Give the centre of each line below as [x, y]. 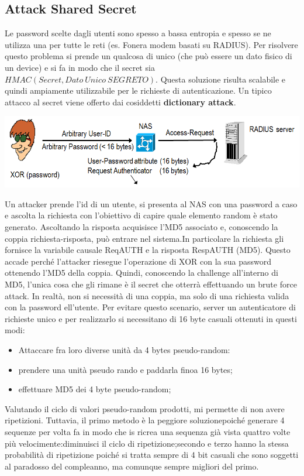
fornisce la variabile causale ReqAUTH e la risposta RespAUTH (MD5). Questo [148, 250]
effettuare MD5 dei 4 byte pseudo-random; [95, 389]
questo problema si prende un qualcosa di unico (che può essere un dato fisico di [148, 56]
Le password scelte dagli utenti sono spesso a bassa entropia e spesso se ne [138, 33]
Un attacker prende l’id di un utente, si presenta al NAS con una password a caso [151, 203]
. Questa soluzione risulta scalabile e [221, 79]
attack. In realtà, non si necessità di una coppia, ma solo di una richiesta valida [147, 295]
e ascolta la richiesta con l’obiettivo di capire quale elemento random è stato [141, 215]
